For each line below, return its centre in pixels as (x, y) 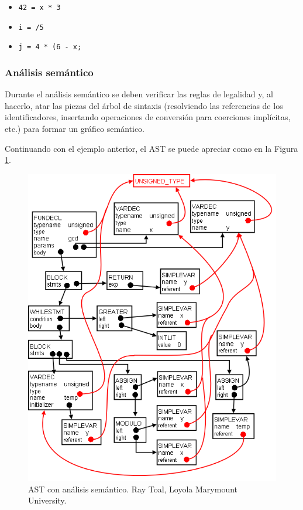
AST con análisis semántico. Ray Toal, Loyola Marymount (133, 489)
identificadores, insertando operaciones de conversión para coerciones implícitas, (148, 117)
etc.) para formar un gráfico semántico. (75, 128)
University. (47, 500)
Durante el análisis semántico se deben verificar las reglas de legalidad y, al (139, 94)
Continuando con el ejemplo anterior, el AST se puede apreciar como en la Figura (151, 148)
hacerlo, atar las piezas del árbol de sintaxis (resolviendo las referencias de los (144, 105)
